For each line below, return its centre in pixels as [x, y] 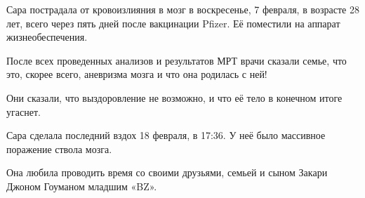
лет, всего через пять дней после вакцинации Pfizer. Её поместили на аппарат [173, 23]
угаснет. [24, 111]
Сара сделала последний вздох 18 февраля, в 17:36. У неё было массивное [166, 135]
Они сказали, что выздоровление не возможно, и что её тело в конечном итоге [174, 97]
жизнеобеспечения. [47, 37]
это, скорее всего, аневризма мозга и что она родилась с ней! [137, 74]
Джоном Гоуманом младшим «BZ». [82, 186]
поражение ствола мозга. [59, 148]
